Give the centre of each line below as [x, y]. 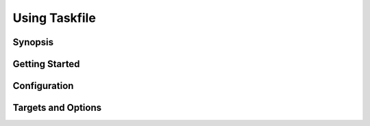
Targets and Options [57, 108]
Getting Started [46, 64]
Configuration [43, 86]
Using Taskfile [54, 18]
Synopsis [33, 42]
